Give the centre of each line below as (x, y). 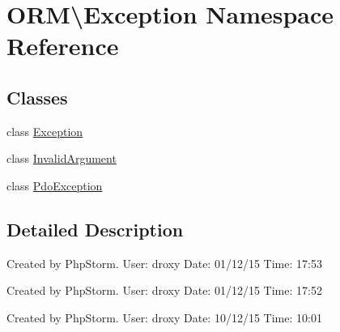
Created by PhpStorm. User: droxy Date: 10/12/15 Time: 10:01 (164, 317)
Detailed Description (95, 229)
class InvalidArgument (62, 158)
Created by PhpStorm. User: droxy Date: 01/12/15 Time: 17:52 (164, 290)
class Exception (45, 131)
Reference (63, 46)
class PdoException (55, 185)
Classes (37, 97)
